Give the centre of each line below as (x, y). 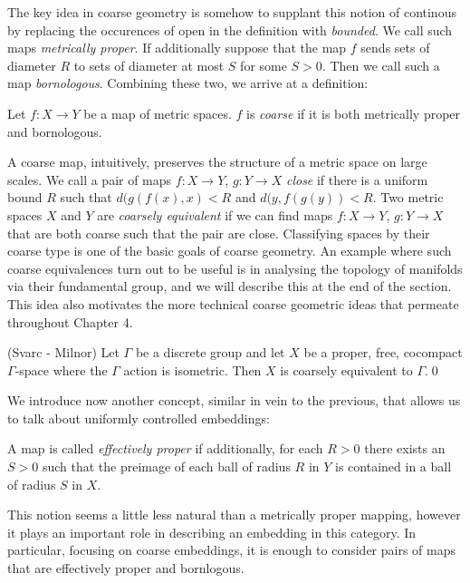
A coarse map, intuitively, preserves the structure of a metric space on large (217, 162)
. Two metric (408, 197)
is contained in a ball (393, 466)
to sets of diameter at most (149, 65)
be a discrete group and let (210, 352)
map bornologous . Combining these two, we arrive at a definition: (188, 83)
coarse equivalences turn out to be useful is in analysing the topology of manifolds (235, 268)
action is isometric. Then (192, 369)
